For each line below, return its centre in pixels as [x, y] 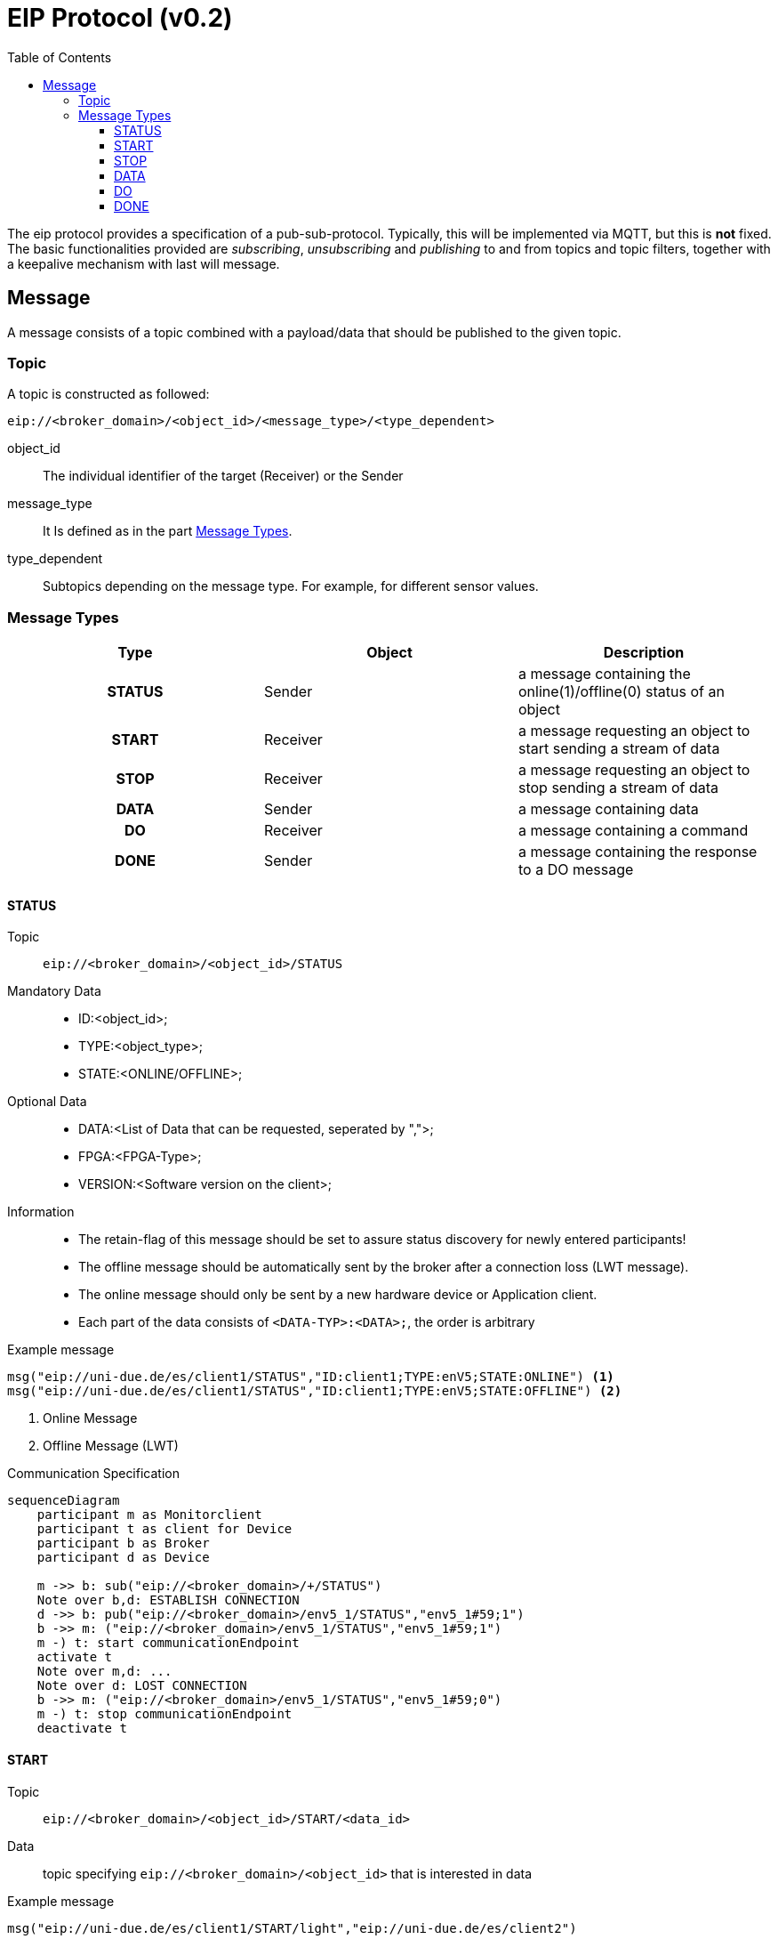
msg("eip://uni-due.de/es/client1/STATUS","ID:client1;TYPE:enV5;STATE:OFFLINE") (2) [315, 1391]
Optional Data [47, 1102]
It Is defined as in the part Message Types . [168, 531]
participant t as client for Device [164, 1529]
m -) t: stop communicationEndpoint [164, 1714]
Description [644, 653]
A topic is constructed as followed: [108, 394]
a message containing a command [633, 831]
